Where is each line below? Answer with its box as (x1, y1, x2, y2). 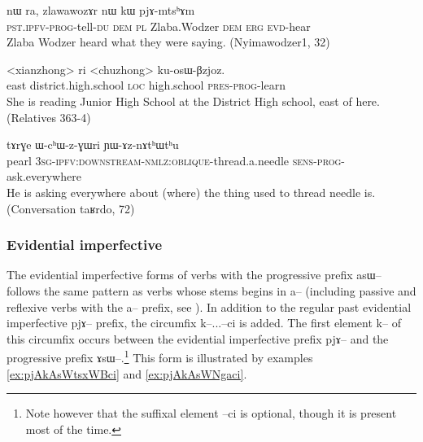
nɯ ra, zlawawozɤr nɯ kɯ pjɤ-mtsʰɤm (7, 2, 195, 18)
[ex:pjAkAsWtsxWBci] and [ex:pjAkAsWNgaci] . (7, 365, 247, 382)
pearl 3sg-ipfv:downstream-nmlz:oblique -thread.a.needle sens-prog (7, 151, 342, 168)
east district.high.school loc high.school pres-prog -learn (7, 77, 286, 94)
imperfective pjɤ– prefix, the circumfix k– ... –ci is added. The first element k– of (7, 314, 401, 331)
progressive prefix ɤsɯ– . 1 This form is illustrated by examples (7, 347, 313, 365)
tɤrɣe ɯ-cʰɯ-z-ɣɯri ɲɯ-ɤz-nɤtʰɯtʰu (7, 136, 179, 153)
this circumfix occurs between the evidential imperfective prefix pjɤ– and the (7, 330, 389, 347)
